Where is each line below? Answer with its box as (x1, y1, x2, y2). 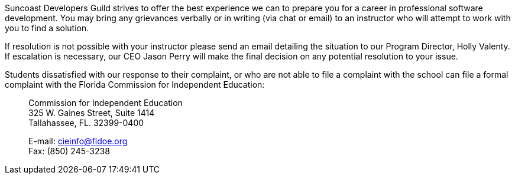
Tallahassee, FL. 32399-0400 (28, 118, 144, 128)
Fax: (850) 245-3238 (28, 146, 110, 156)
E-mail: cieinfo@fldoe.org (28, 136, 128, 146)
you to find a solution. (5, 23, 89, 33)
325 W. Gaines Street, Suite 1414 (28, 108, 155, 118)
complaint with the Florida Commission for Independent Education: (5, 79, 265, 89)
